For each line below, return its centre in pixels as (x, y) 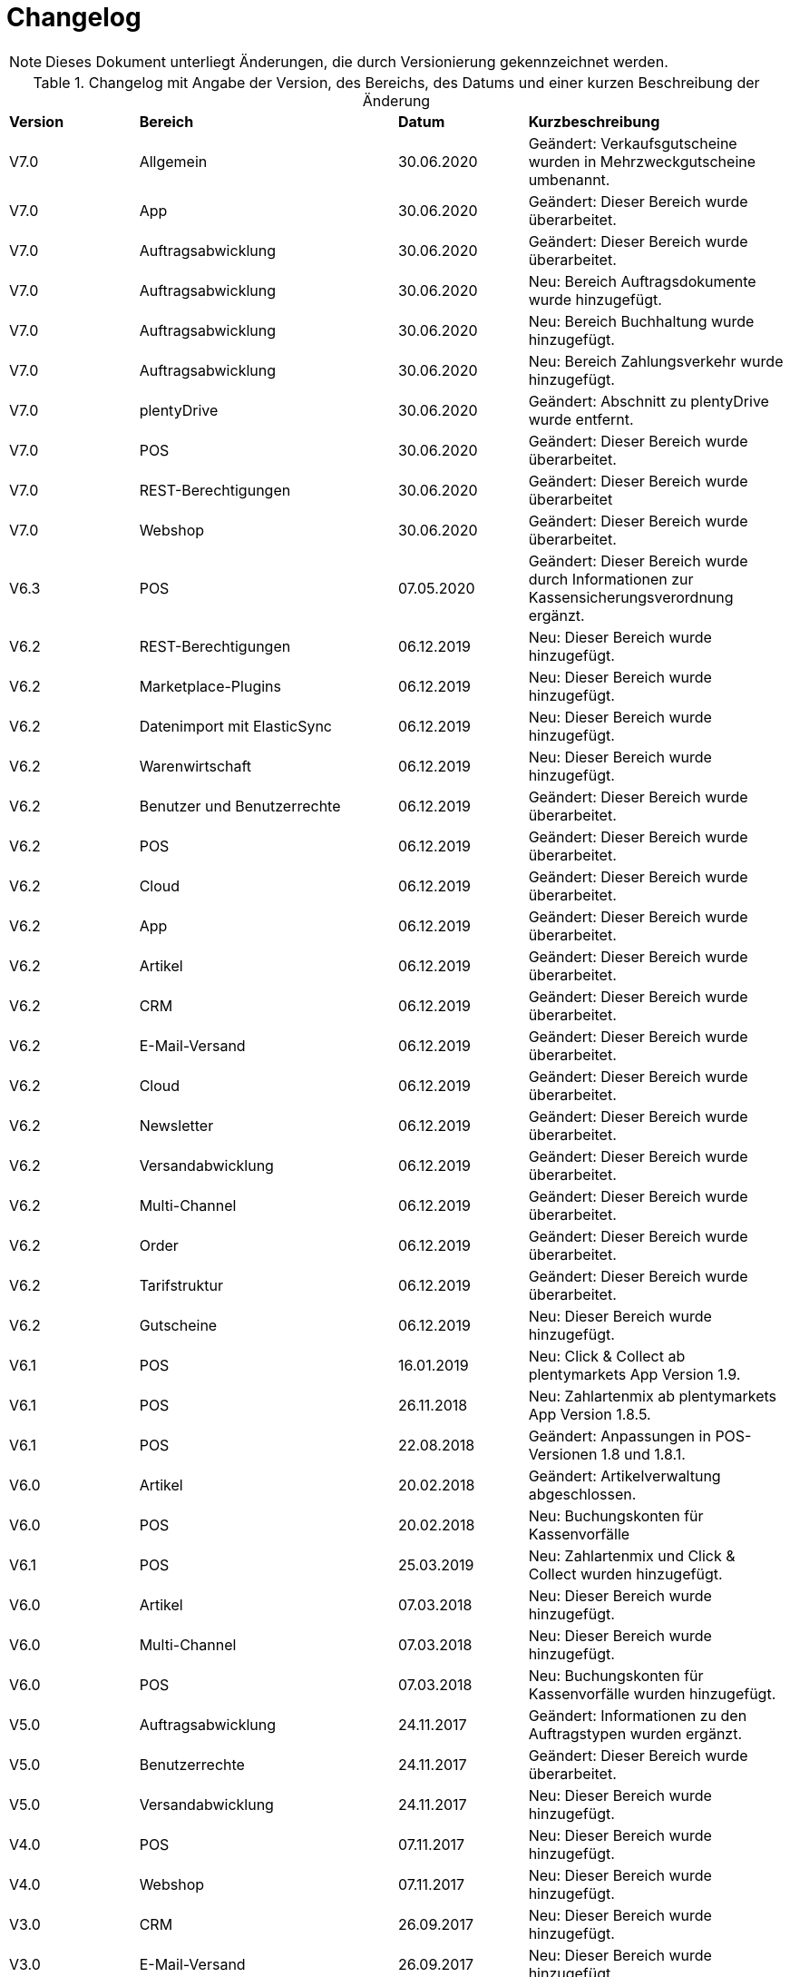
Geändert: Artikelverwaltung (624, 1475)
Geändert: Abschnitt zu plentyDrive (649, 401)
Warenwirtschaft (195, 766)
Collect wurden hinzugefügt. (625, 1574)
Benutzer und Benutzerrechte (240, 806)
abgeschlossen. (582, 1494)
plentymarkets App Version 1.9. (634, 1374)
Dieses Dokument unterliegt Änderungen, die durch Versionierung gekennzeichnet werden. (357, 61)
